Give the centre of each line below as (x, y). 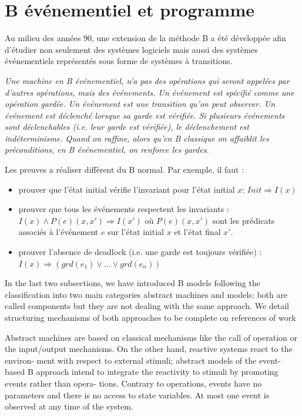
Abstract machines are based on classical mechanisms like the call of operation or (151, 337)
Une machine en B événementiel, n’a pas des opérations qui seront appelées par (147, 80)
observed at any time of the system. (69, 406)
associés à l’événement (58, 232)
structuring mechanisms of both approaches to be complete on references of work (150, 317)
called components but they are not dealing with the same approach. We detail (147, 306)
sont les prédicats (244, 220)
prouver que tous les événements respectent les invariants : (124, 209)
